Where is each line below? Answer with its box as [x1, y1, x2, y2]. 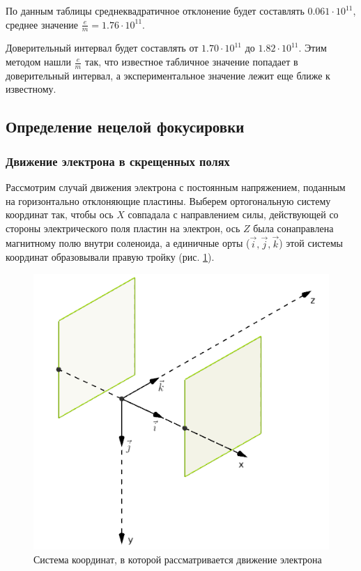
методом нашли [6, 54, 71, 69]
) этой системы [279, 236, 343, 250]
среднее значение [6, 17, 79, 31]
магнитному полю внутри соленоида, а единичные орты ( [6, 236, 250, 250]
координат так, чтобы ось [6, 207, 114, 222]
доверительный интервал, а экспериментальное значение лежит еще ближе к [6, 68, 330, 82]
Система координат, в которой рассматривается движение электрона [33, 551, 322, 566]
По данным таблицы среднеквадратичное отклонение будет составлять [6, 3, 305, 17]
